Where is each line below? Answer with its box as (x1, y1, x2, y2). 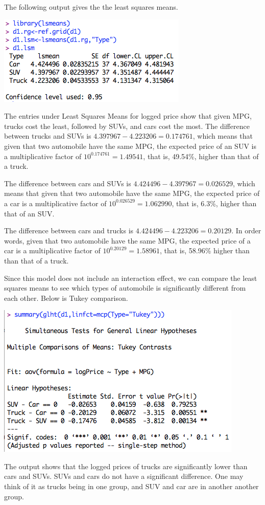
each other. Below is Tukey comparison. (4, 292, 128, 303)
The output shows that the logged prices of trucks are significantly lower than (4, 460, 248, 471)
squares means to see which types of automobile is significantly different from (4, 282, 246, 293)
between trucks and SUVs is (4, 130, 91, 141)
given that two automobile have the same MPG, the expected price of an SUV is (4, 140, 256, 151)
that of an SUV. (4, 208, 55, 218)
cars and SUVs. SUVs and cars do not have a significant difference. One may (4, 471, 244, 481)
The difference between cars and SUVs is (4, 178, 131, 188)
